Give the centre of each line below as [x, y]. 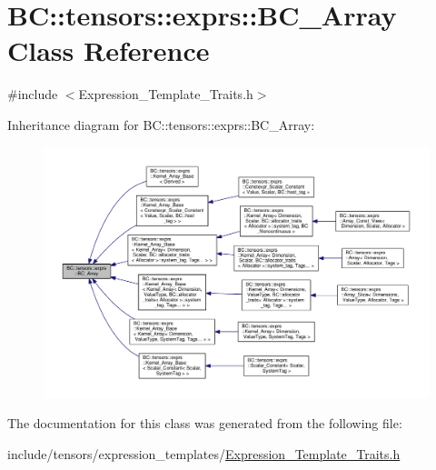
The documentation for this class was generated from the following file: [205, 423]
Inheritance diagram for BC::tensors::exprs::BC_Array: [161, 124]
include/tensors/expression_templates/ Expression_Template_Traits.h [204, 453]
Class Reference [109, 50]
